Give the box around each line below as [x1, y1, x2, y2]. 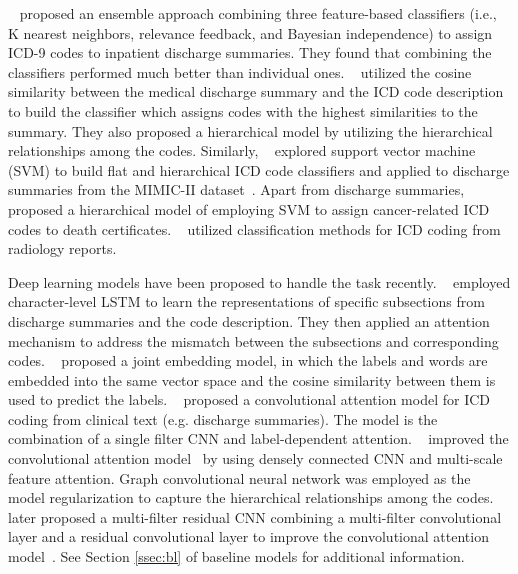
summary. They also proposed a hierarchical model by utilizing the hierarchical [8, 120, 493, 141]
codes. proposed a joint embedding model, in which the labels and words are [8, 350, 488, 371]
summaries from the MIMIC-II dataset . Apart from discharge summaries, [8, 179, 465, 200]
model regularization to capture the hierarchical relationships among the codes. [8, 487, 494, 508]
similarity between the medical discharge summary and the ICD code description [8, 81, 504, 102]
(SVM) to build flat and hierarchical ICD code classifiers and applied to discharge [8, 159, 510, 180]
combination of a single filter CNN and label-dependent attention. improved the [8, 428, 509, 449]
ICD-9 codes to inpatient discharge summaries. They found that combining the [8, 42, 492, 63]
